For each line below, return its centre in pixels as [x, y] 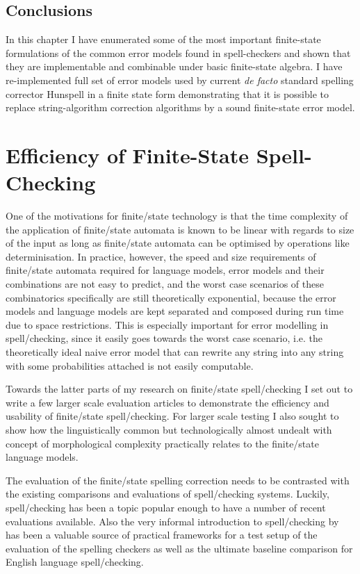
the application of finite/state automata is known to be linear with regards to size [180, 229]
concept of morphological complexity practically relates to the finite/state [162, 443]
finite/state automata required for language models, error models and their [165, 270]
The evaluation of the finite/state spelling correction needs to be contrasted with [178, 480]
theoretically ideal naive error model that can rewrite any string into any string [175, 352]
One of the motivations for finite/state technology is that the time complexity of [177, 216]
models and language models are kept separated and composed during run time [175, 311]
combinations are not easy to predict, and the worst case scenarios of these [165, 284]
